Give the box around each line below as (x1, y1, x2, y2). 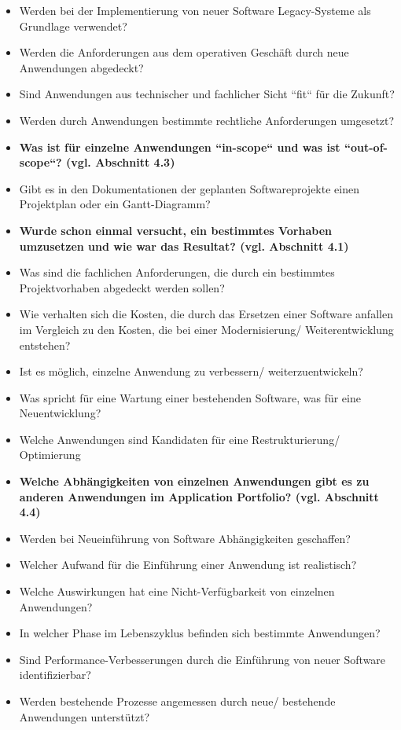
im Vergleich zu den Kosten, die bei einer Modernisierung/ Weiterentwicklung (19, 321, 394, 337)
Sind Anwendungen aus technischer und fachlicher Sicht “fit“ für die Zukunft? (19, 86, 395, 102)
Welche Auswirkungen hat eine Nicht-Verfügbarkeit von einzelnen (19, 583, 335, 600)
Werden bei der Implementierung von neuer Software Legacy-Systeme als (19, 2, 371, 18)
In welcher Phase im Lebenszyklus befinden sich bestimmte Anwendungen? (19, 625, 381, 641)
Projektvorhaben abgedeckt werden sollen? (19, 279, 225, 295)
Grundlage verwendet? (19, 17, 127, 34)
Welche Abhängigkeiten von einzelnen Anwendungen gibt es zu (19, 473, 370, 490)
